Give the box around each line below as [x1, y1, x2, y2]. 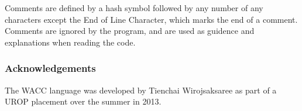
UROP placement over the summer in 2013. [5, 95, 162, 107]
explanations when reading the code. [5, 36, 136, 48]
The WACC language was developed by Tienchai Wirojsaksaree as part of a [5, 84, 277, 96]
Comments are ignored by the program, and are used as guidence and [5, 25, 255, 37]
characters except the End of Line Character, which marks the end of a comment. [5, 13, 298, 25]
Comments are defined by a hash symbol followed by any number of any [5, 2, 263, 13]
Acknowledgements [5, 61, 96, 75]
